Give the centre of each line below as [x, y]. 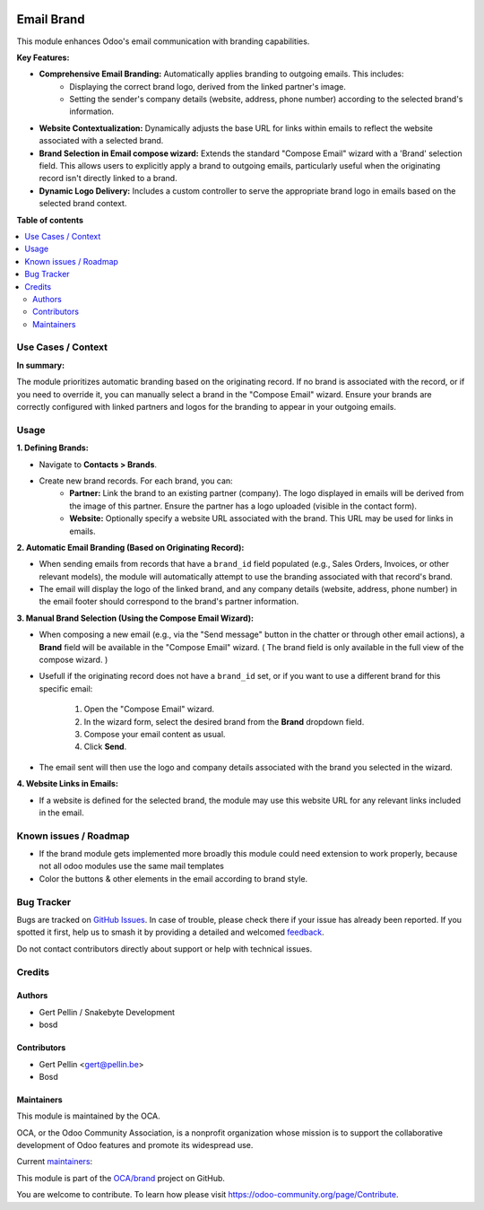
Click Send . [105, 747]
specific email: [66, 688]
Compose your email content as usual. [155, 734]
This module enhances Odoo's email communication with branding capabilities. [163, 41]
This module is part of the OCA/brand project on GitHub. [121, 1178]
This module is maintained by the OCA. [88, 1116]
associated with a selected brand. [101, 141]
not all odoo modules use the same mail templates [131, 866]
